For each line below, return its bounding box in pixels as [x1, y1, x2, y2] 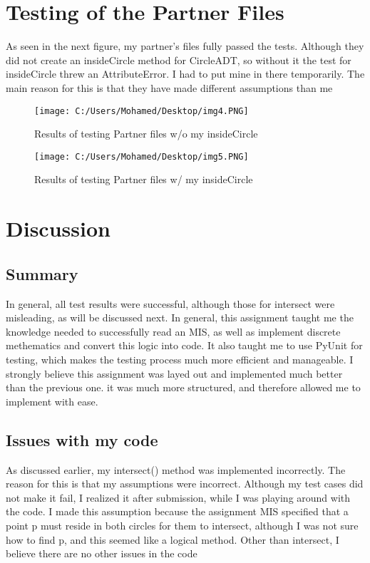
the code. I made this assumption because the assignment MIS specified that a [6, 504, 349, 519]
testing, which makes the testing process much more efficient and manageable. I [6, 351, 354, 366]
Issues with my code [6, 428, 158, 450]
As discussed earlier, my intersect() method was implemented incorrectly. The [6, 462, 346, 477]
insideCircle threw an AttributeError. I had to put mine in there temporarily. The [6, 66, 365, 81]
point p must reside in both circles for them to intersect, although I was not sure [6, 517, 359, 532]
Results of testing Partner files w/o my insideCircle [34, 126, 258, 141]
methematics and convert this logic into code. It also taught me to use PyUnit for [6, 338, 363, 353]
